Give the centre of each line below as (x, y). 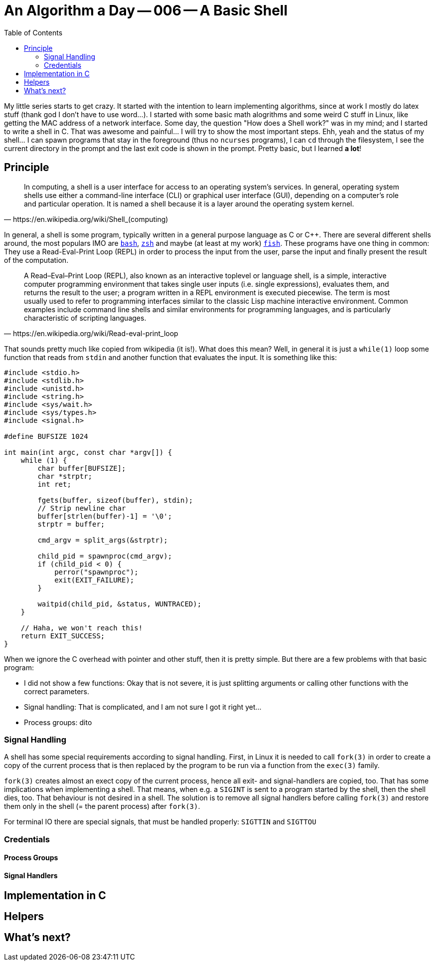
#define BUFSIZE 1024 (46, 436)
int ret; (54, 484)
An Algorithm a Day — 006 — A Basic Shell (146, 10)
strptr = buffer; (71, 524)
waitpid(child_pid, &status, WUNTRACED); (120, 604)
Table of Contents (33, 32)
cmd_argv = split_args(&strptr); (103, 540)
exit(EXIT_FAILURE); (94, 580)
